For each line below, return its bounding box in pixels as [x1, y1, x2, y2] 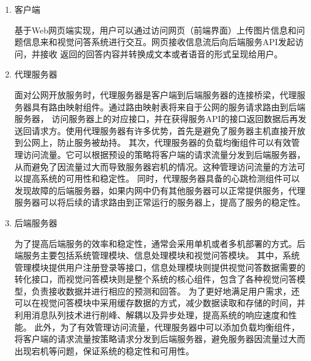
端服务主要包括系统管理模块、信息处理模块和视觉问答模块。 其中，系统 [14, 249, 300, 262]
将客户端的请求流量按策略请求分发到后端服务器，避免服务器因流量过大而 [14, 332, 306, 345]
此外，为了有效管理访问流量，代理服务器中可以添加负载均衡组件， [34, 320, 300, 333]
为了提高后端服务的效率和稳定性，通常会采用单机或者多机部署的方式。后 [14, 237, 306, 249]
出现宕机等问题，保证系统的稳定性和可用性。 [14, 344, 194, 357]
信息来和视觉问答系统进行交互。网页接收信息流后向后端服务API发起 [23, 35, 295, 48]
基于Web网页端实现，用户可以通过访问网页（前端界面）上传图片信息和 [14, 23, 297, 36]
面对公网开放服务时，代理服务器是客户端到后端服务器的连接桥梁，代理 [14, 88, 297, 101]
